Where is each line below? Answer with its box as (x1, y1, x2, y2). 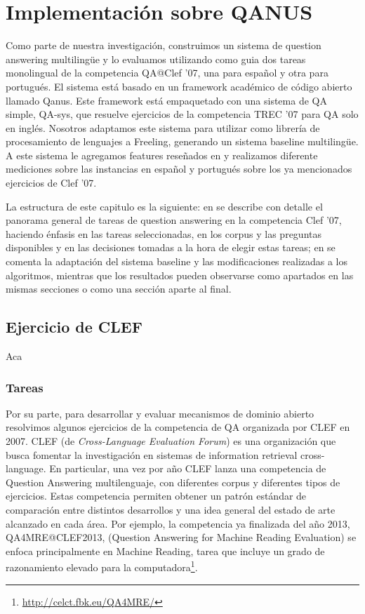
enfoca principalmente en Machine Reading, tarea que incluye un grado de (6, 543, 325, 558)
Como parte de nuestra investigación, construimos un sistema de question (6, 38, 321, 53)
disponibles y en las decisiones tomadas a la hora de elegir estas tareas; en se (6, 240, 336, 255)
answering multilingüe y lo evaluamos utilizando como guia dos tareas (6, 51, 306, 66)
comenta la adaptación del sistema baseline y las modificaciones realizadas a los (6, 254, 348, 269)
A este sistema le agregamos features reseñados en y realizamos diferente (6, 147, 318, 162)
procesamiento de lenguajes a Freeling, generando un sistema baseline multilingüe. (6, 134, 359, 149)
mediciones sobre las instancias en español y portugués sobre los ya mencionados (6, 161, 352, 176)
